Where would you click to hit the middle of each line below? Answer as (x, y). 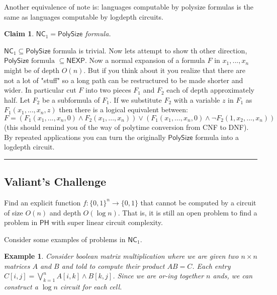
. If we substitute (135, 99)
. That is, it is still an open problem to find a (188, 212)
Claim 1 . (19, 33)
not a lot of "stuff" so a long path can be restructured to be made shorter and (124, 80)
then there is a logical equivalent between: (123, 109)
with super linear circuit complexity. (107, 222)
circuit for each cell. (91, 287)
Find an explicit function (42, 202)
